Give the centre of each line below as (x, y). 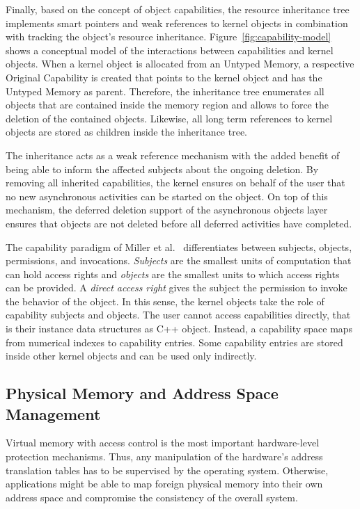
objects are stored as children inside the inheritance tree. (126, 132)
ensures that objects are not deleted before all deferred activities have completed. (179, 223)
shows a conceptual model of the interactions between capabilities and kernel (170, 50)
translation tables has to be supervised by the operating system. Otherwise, (167, 470)
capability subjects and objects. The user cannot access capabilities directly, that (178, 315)
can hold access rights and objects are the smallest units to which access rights (173, 274)
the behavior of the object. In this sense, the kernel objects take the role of (165, 301)
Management (53, 413)
